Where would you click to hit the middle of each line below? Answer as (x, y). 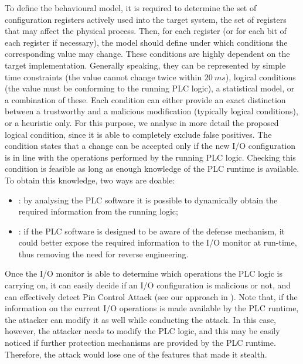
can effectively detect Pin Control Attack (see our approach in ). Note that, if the (151, 296)
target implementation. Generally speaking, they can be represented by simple (145, 65)
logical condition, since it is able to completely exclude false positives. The (138, 134)
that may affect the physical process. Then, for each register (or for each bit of (146, 31)
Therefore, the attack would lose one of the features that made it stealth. (136, 354)
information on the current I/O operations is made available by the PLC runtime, (152, 308)
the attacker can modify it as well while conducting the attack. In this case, (141, 319)
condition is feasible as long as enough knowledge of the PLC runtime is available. (152, 169)
